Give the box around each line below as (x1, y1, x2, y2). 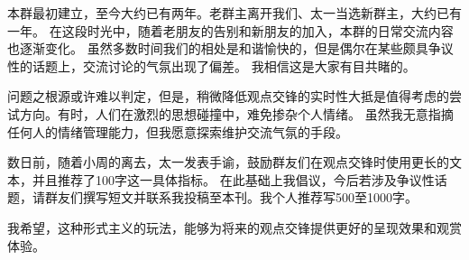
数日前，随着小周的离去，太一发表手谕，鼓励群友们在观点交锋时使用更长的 (7, 153, 449, 172)
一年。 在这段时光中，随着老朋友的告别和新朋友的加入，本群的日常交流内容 (7, 21, 454, 40)
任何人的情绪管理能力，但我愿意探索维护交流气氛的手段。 (7, 122, 348, 141)
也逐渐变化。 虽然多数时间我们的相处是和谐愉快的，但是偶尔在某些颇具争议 (7, 39, 454, 58)
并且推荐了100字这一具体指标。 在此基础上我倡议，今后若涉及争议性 (32, 170, 435, 189)
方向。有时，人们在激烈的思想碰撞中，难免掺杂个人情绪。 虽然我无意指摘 (19, 104, 454, 123)
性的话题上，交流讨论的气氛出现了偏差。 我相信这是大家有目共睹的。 (7, 56, 416, 75)
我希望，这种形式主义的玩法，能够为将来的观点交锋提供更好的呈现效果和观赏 (7, 218, 462, 237)
